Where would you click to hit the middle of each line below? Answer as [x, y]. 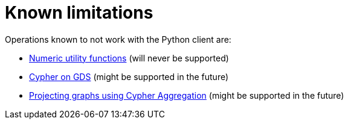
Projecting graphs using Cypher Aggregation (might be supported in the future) [187, 95]
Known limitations [79, 13]
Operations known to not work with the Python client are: [118, 39]
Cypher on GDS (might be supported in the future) [129, 76]
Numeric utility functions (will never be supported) [129, 58]
